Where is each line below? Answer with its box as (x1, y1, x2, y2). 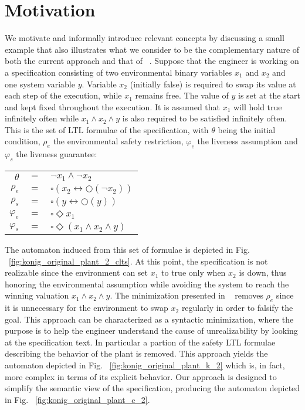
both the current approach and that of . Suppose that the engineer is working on (5, 55, 299, 67)
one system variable (5, 77, 75, 90)
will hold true (233, 100, 282, 113)
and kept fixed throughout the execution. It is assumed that (5, 100, 221, 113)
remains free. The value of (135, 89, 229, 101)
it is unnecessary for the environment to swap (5, 301, 168, 314)
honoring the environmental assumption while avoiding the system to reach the (5, 277, 289, 290)
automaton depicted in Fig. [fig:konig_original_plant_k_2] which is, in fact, (5, 359, 285, 371)
